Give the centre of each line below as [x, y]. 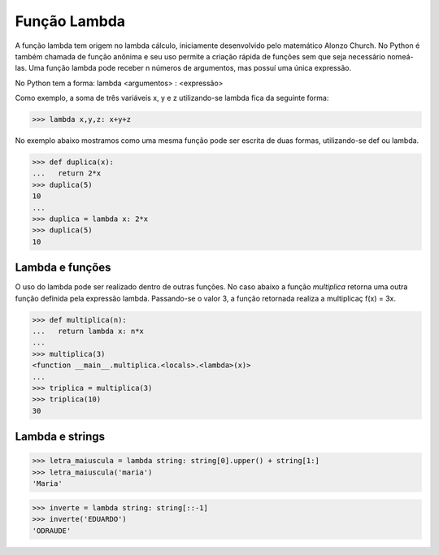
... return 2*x [67, 173]
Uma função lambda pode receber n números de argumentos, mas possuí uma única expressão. [190, 68]
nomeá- [400, 56]
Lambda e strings [60, 437]
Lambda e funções [63, 268]
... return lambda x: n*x [88, 332]
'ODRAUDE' [52, 531]
